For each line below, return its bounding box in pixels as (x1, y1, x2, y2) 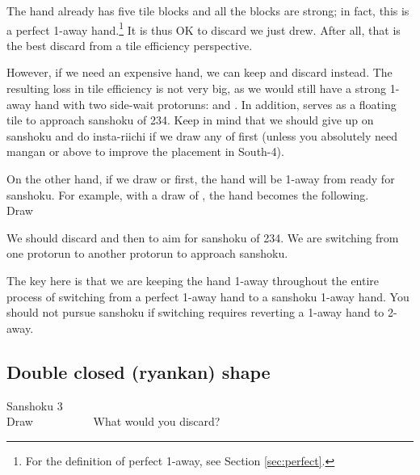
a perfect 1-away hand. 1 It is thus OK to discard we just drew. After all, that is (6, 19, 401, 38)
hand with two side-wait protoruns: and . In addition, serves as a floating (34, 95, 397, 112)
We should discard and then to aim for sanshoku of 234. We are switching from (6, 229, 399, 246)
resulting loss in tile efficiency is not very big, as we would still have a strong (6, 80, 386, 97)
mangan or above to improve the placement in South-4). (6, 143, 284, 160)
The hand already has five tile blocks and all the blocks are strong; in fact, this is (6, 2, 409, 19)
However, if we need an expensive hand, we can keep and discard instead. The (6, 64, 393, 81)
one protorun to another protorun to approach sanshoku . (6, 245, 288, 262)
